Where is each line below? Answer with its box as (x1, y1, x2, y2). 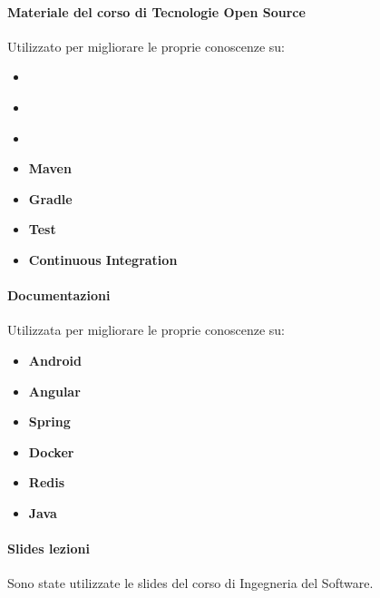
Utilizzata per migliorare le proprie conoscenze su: (7, 320, 285, 339)
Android (28, 350, 82, 369)
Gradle (28, 189, 73, 208)
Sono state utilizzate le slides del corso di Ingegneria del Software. (7, 573, 374, 593)
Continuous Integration (28, 250, 178, 269)
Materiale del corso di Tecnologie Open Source (7, 2, 306, 21)
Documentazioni (7, 286, 111, 305)
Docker (28, 442, 74, 461)
